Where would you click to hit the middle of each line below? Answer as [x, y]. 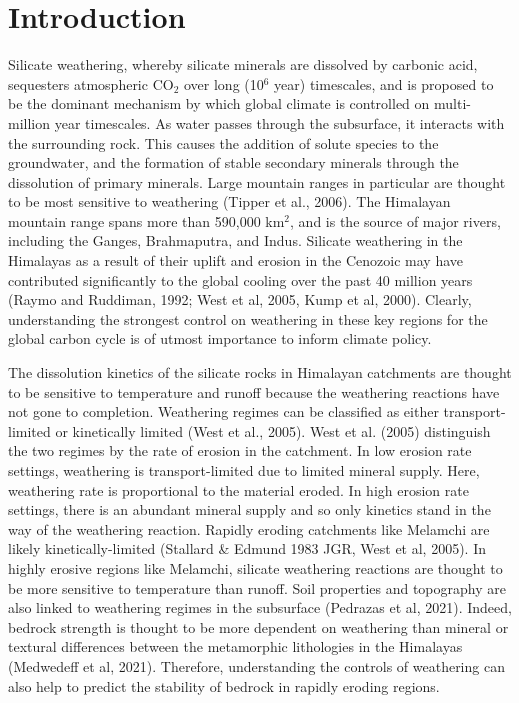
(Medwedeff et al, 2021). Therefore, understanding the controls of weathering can [256, 665]
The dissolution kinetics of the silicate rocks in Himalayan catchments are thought [260, 372]
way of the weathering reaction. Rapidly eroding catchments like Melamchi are [249, 528]
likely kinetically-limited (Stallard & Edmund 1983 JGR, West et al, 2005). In [247, 548]
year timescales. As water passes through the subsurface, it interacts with [279, 122]
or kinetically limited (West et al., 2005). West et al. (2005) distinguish [273, 430]
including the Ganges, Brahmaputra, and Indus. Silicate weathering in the [235, 240]
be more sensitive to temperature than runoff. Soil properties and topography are [257, 587]
